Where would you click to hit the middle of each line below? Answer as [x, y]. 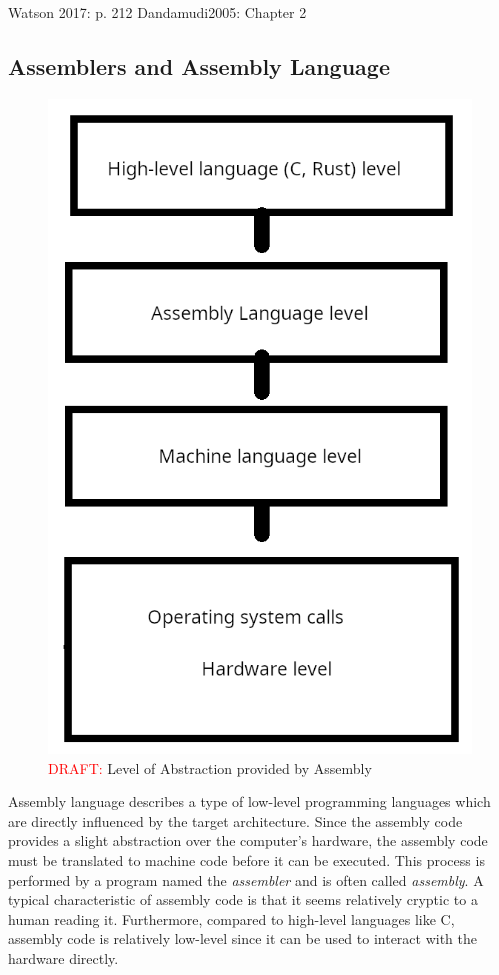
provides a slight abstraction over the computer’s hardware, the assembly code [248, 840]
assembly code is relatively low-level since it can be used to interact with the [242, 938]
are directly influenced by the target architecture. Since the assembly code [235, 820]
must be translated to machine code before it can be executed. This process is [246, 860]
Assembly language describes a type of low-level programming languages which [249, 801]
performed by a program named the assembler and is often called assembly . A [246, 879]
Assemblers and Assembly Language [199, 65]
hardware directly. [63, 958]
